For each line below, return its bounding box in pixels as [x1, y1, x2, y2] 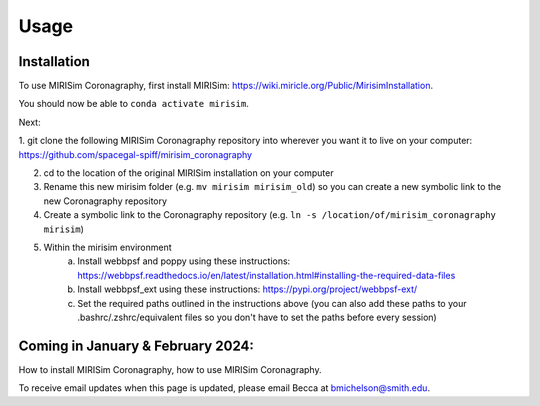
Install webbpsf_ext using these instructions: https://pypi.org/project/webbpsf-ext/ [77, 283, 418, 295]
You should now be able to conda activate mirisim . [18, 98, 249, 110]
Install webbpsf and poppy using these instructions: [77, 255, 291, 267]
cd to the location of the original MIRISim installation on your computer [43, 167, 334, 179]
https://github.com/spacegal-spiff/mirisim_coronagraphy [18, 148, 253, 160]
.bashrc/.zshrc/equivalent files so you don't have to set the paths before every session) [77, 311, 437, 323]
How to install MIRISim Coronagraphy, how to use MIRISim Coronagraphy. [18, 363, 322, 375]
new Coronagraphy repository [43, 195, 168, 207]
